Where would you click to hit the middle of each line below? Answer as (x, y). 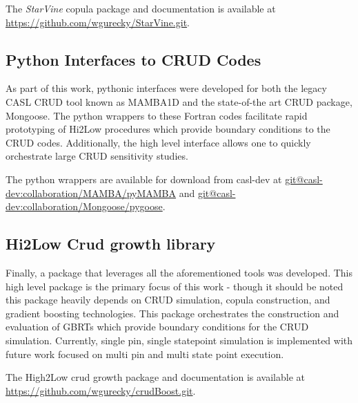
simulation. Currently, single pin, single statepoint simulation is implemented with (179, 340)
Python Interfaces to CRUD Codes (133, 59)
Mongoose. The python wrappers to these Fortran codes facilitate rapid (157, 115)
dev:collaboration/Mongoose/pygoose (84, 206)
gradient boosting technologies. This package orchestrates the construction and (172, 313)
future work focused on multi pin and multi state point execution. (145, 354)
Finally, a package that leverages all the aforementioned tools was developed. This (179, 272)
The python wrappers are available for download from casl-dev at (144, 179)
